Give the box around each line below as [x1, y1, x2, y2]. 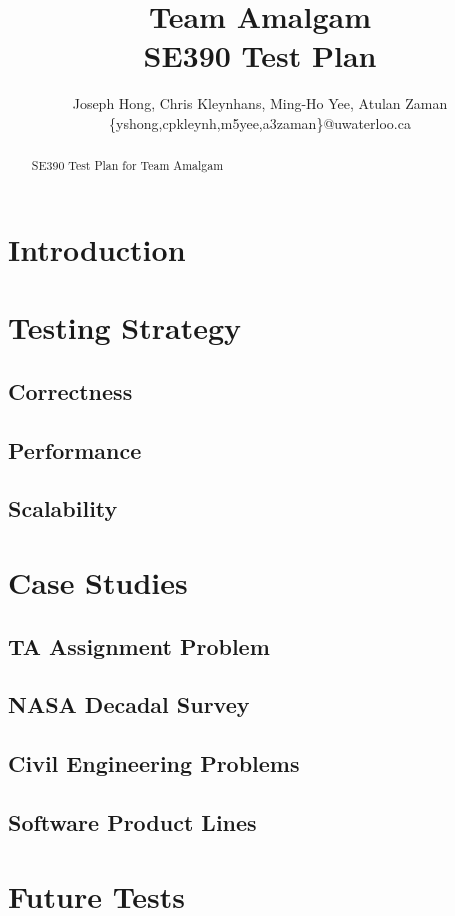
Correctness [8, 375, 133, 406]
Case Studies [8, 562, 188, 603]
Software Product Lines [8, 806, 257, 837]
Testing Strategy [8, 307, 242, 348]
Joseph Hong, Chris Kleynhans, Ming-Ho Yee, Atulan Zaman [72, 93, 448, 114]
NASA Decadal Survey [8, 689, 250, 720]
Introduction [8, 228, 186, 269]
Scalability [8, 493, 118, 524]
